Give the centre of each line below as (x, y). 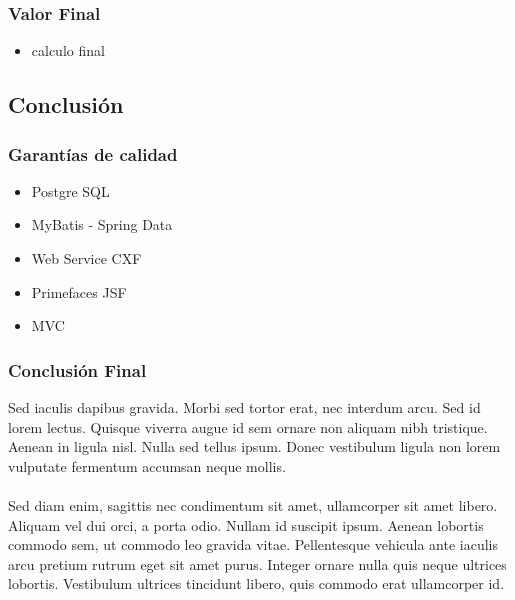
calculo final (68, 50)
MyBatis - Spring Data (102, 224)
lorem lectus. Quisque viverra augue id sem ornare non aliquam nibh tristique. (248, 426)
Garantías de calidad (93, 153)
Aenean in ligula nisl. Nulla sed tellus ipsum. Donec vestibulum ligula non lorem (254, 446)
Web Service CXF (86, 258)
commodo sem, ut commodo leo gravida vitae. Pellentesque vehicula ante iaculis (253, 544)
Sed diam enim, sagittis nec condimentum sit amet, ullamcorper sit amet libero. (253, 504)
